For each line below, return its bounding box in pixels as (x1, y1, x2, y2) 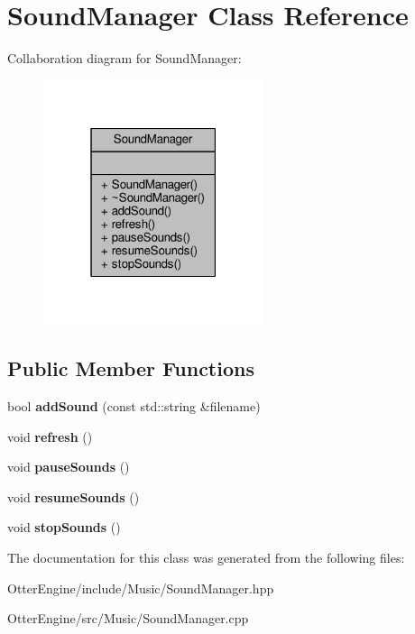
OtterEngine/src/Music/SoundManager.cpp (7, 609, 249, 628)
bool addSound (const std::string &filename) (7, 396, 261, 415)
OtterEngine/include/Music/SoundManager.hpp (7, 578, 274, 597)
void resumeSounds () (7, 487, 140, 506)
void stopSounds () (7, 518, 121, 537)
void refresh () (7, 427, 93, 446)
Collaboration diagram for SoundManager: (7, 49, 242, 68)
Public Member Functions (7, 354, 254, 382)
